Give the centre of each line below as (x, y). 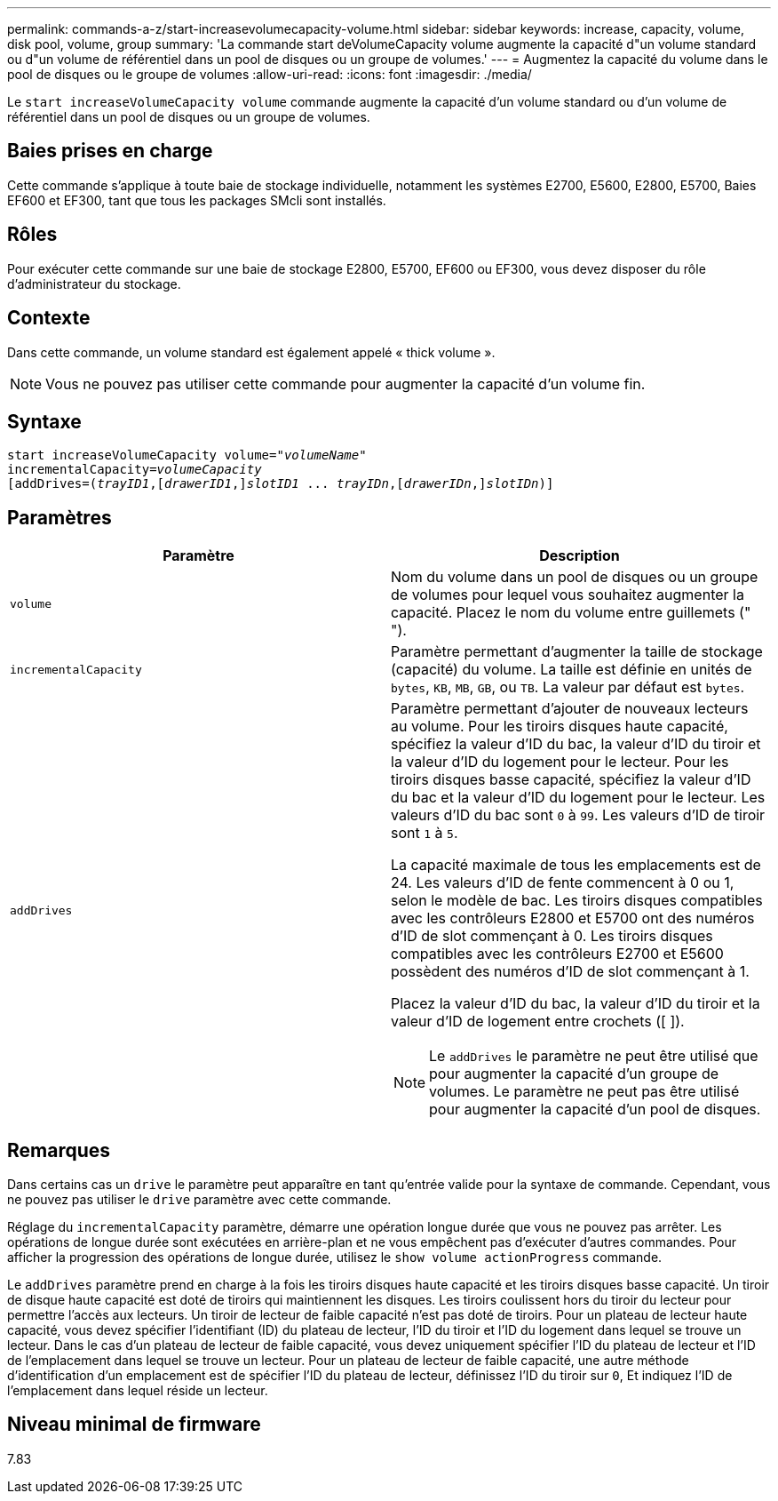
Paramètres (60, 517)
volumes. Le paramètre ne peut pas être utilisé (584, 1092)
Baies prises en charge (110, 151)
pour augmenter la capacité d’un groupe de (574, 1074)
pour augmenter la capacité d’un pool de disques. (595, 1110)
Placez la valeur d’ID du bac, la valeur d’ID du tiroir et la (576, 1004)
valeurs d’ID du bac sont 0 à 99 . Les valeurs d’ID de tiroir (578, 815)
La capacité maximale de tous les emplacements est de (576, 865)
